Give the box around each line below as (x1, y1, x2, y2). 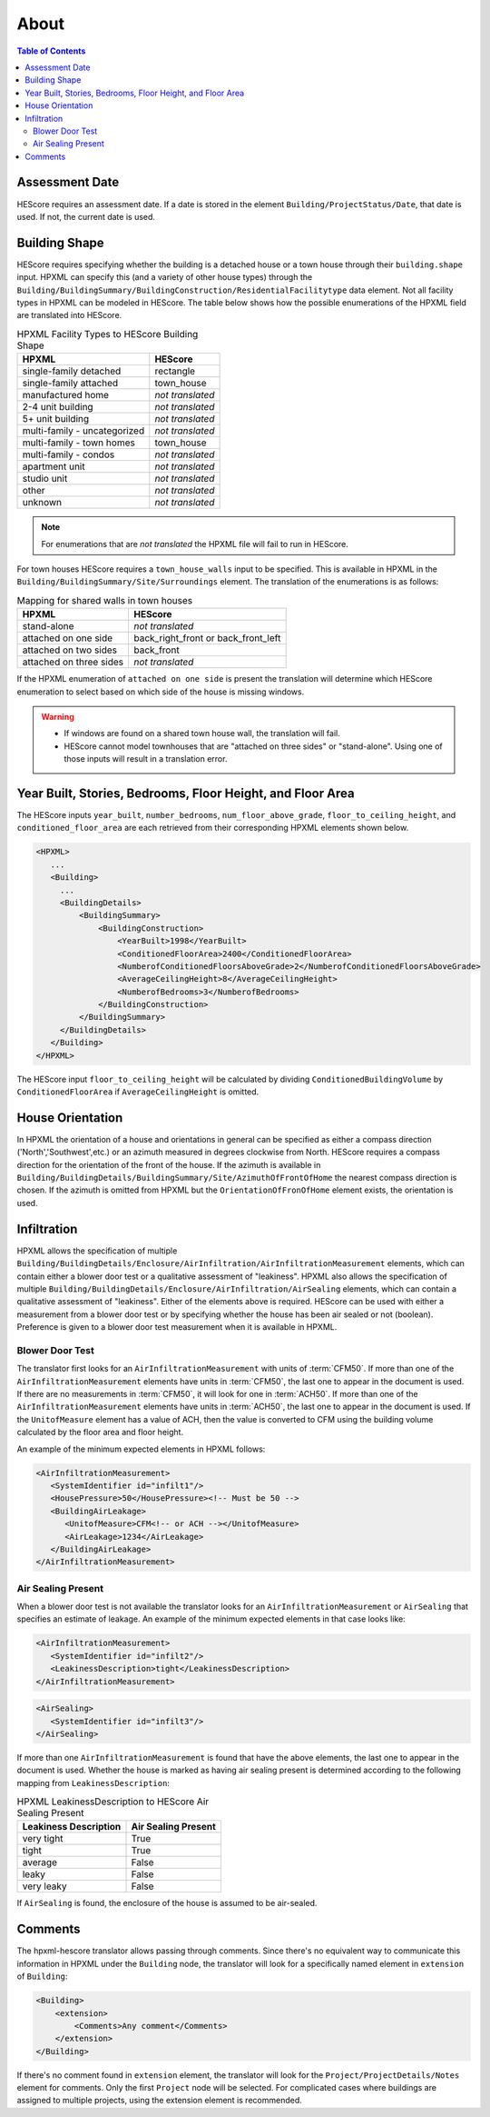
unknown (22, 496, 63, 509)
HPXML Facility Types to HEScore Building (16, 328, 199, 341)
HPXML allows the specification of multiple (16, 1245, 178, 1256)
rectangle (154, 364, 195, 377)
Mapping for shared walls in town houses (16, 594, 193, 606)
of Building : (16, 1971, 68, 1982)
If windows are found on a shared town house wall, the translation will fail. (64, 728, 340, 739)
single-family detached (22, 364, 122, 377)
